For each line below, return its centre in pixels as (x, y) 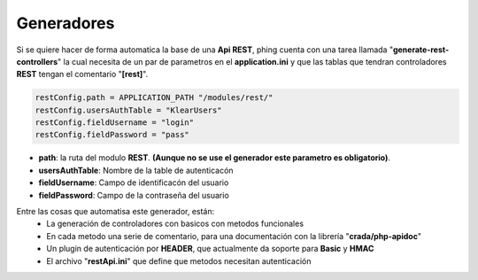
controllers (37, 61)
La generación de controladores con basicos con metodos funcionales (175, 224)
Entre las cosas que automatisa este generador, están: (116, 212)
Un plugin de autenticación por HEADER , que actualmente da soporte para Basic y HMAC (210, 249)
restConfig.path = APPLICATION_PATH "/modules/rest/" (154, 98)
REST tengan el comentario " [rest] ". (82, 74)
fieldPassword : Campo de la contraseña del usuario (134, 195)
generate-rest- (421, 50)
